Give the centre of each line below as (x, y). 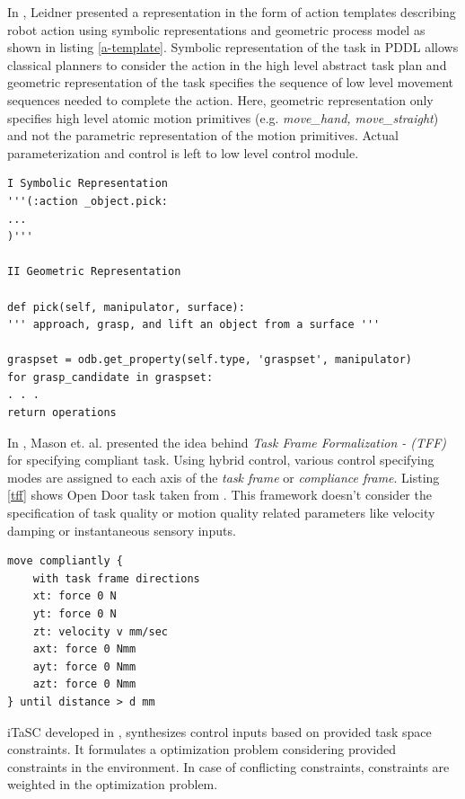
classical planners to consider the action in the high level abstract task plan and (227, 64)
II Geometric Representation (94, 272)
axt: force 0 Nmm (84, 649)
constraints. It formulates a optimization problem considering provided (202, 749)
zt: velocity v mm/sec (100, 631)
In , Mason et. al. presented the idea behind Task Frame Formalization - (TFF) (227, 442)
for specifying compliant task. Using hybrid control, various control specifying (221, 460)
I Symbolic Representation (88, 184)
